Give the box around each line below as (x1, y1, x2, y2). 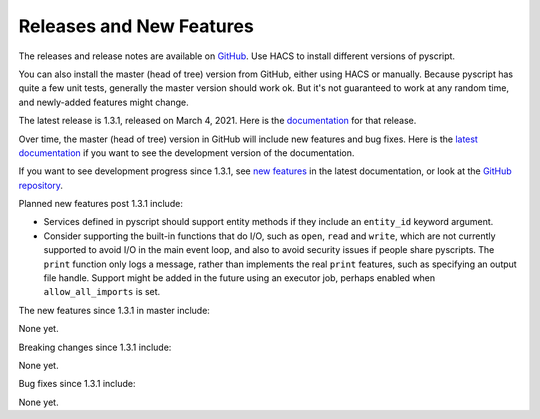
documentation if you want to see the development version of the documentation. (18, 146, 355, 159)
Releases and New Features (18, 15, 254, 37)
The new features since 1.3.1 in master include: (18, 304, 210, 316)
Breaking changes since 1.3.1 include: (18, 341, 172, 353)
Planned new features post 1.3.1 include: (18, 198, 184, 210)
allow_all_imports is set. (43, 286, 161, 298)
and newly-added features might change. (18, 96, 189, 108)
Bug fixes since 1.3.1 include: (18, 378, 136, 390)
